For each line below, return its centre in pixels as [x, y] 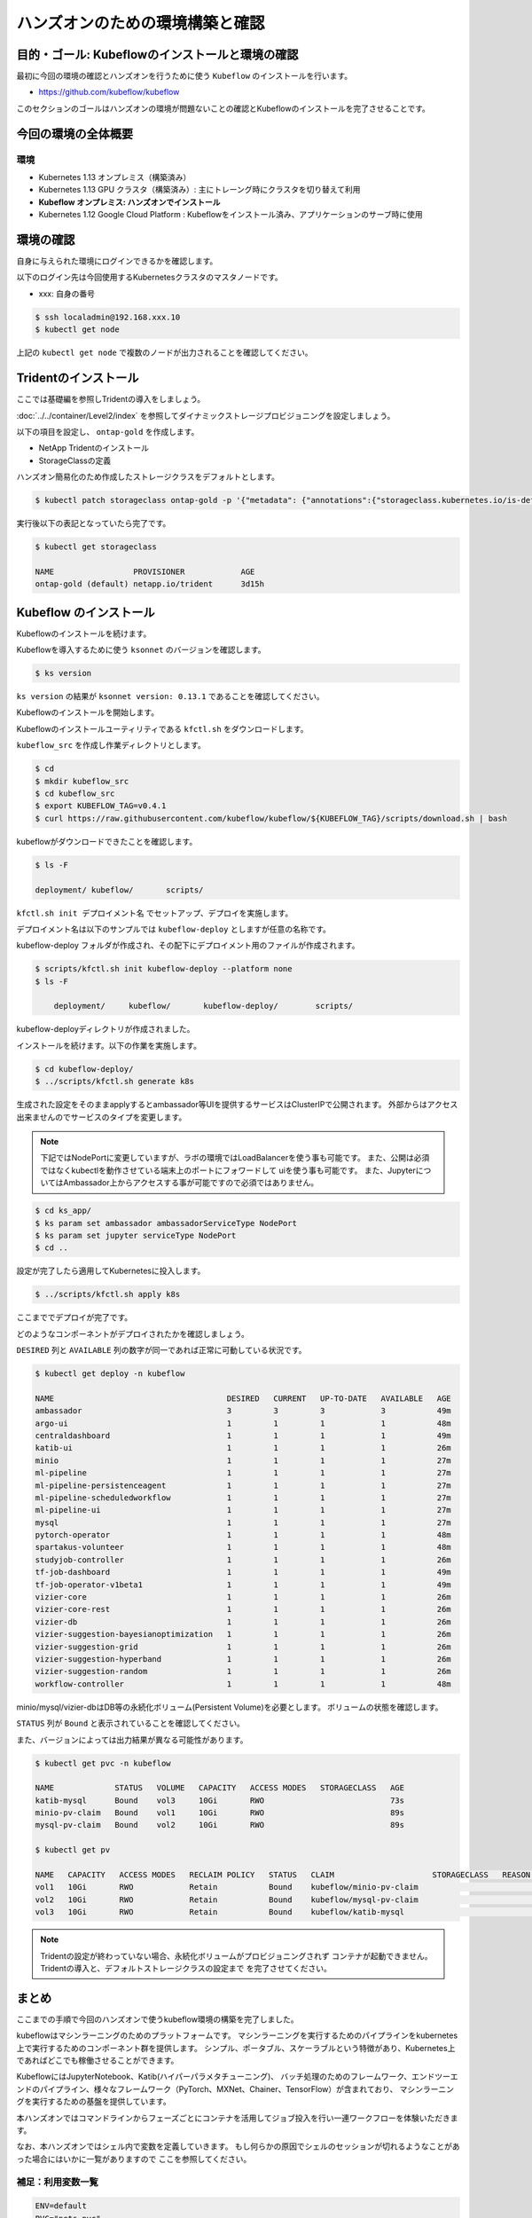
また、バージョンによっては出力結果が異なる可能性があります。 [132, 1740]
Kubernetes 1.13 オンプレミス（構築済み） [115, 177]
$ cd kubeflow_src [75, 794]
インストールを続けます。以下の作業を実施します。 [109, 1045]
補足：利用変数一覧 [58, 2182]
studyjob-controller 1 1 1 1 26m [243, 1560]
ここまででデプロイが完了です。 [74, 1317]
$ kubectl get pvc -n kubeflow [103, 1763]
